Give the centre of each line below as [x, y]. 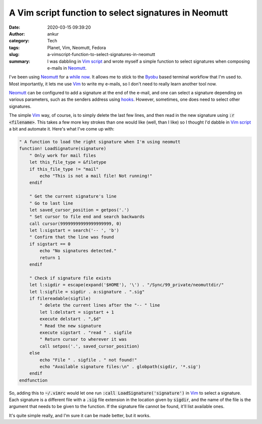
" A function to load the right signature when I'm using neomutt [100, 142]
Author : [17, 34]
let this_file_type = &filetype [68, 162]
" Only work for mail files [63, 155]
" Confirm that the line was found [72, 237]
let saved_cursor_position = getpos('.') [79, 210]
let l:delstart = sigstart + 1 [77, 312]
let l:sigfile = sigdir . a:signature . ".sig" [87, 292]
